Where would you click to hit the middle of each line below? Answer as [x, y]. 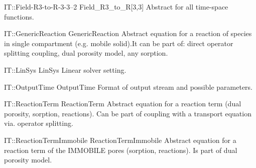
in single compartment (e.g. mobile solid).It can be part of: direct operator [119, 43]
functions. [19, 16]
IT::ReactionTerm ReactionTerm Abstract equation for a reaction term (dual [123, 104]
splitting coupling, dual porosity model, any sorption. [86, 53]
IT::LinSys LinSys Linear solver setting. [65, 69]
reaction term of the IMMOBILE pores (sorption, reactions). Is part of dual [121, 150]
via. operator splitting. [39, 123]
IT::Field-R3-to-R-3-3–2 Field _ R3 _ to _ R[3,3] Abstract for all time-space [116, 7]
